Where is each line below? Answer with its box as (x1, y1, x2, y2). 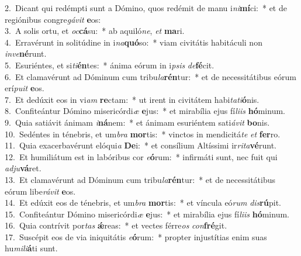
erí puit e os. (5, 82, 44, 94)
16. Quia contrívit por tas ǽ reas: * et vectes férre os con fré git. (5, 219, 227, 231)
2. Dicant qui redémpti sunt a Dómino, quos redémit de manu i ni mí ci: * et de (5, 2, 287, 13)
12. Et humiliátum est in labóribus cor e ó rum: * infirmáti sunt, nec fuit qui (5, 150, 278, 162)
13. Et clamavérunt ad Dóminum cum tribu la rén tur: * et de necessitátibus (5, 173, 276, 185)
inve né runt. (5, 47, 47, 60)
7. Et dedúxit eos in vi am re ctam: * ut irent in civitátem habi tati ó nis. (5, 93, 260, 105)
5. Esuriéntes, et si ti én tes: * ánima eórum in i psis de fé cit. (5, 58, 214, 71)
